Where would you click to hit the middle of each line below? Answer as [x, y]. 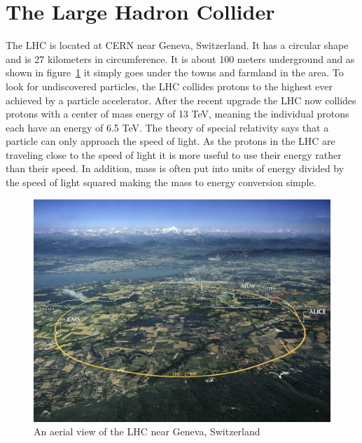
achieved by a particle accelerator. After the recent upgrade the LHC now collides [181, 100]
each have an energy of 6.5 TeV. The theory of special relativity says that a [167, 127]
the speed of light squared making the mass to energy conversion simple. [161, 182]
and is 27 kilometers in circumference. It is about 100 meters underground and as [180, 58]
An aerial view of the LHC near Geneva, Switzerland [147, 431]
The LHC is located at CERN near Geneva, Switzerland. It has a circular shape [177, 45]
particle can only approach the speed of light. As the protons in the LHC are [170, 141]
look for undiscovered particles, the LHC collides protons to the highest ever [169, 86]
